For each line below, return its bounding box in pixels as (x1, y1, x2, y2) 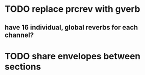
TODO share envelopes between (4, 50, 141, 62)
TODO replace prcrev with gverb (4, 3, 141, 15)
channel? (4, 31, 34, 39)
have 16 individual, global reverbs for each (4, 23, 138, 32)
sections (4, 61, 41, 72)
